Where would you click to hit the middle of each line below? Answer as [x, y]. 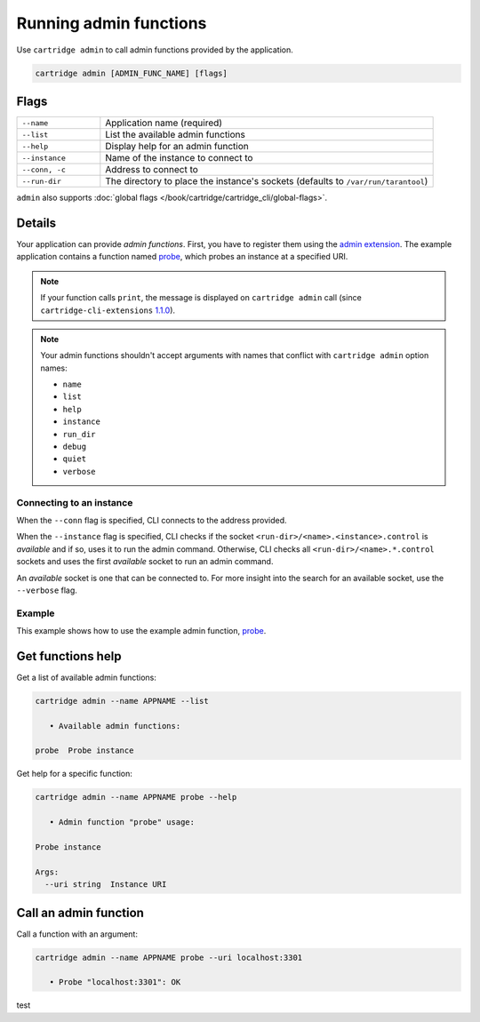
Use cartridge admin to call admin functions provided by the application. [155, 50]
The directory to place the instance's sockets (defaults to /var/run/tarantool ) [267, 181]
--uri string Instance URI [106, 885]
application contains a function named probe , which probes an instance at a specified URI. [182, 257]
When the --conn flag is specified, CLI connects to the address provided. [152, 520]
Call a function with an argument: [77, 934]
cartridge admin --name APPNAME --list [122, 701]
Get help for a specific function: [75, 774]
